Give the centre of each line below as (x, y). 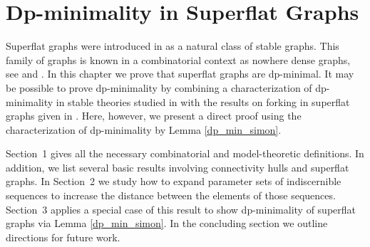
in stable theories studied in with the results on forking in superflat (203, 101)
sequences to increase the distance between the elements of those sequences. (171, 195)
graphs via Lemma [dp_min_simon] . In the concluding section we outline (167, 223)
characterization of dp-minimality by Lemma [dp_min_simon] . (144, 129)
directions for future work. (63, 237)
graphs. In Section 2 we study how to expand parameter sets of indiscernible (174, 181)
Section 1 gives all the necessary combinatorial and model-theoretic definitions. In (185, 153)
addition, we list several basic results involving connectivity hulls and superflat (178, 167)
